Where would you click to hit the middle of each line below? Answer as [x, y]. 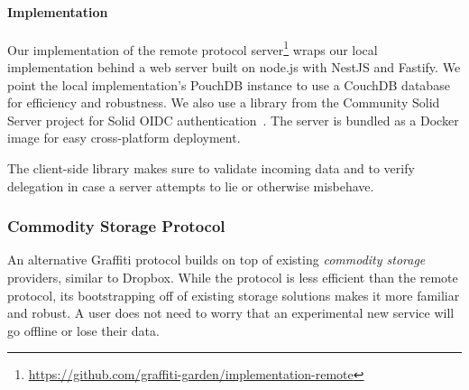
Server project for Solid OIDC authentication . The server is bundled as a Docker [233, 120]
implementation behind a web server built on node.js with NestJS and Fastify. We [234, 67]
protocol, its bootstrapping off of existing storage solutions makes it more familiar [234, 295]
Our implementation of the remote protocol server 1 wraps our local [193, 48]
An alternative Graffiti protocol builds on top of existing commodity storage [216, 260]
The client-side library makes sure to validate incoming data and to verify [211, 168]
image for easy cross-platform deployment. [124, 138]
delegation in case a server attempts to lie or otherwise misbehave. [191, 186]
